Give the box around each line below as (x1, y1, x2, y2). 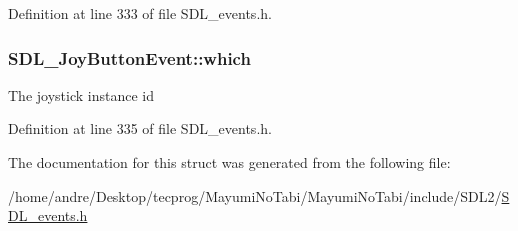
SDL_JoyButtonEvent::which (8, 45, 251, 70)
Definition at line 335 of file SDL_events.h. (8, 118, 272, 139)
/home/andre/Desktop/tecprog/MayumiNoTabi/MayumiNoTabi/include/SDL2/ (8, 185, 502, 206)
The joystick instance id (8, 84, 154, 105)
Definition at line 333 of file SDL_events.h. (8, 3, 272, 23)
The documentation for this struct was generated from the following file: (8, 152, 451, 172)
